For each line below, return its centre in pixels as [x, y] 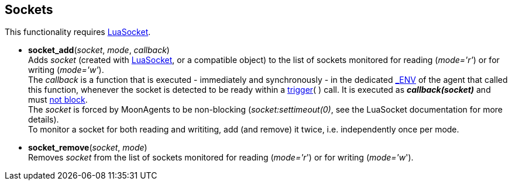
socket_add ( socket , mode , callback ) [99, 50]
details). [44, 120]
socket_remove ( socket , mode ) [88, 148]
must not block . [58, 100]
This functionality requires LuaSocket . [78, 32]
